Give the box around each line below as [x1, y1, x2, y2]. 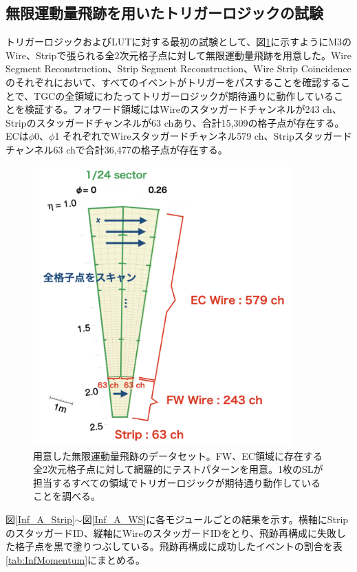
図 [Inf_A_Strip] [6, 512, 75, 527]
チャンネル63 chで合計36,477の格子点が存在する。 [6, 142, 228, 156]
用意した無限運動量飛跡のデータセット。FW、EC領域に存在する [33, 448, 323, 463]
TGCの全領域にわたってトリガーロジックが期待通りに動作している [34, 88, 334, 103]
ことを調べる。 [33, 489, 100, 503]
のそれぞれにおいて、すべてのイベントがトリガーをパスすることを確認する [6, 74, 341, 89]
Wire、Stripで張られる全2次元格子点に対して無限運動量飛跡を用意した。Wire [6, 47, 351, 62]
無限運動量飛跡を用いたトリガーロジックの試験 [6, 2, 323, 23]
